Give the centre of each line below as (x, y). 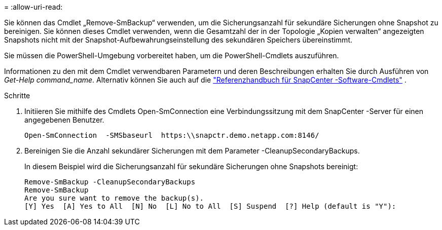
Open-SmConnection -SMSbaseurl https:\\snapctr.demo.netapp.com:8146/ (172, 135)
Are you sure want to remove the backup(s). (114, 198)
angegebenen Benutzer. (64, 120)
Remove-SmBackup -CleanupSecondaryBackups (110, 182)
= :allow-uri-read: (33, 7)
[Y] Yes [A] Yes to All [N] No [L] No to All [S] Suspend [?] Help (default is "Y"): (210, 206)
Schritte (17, 95)
